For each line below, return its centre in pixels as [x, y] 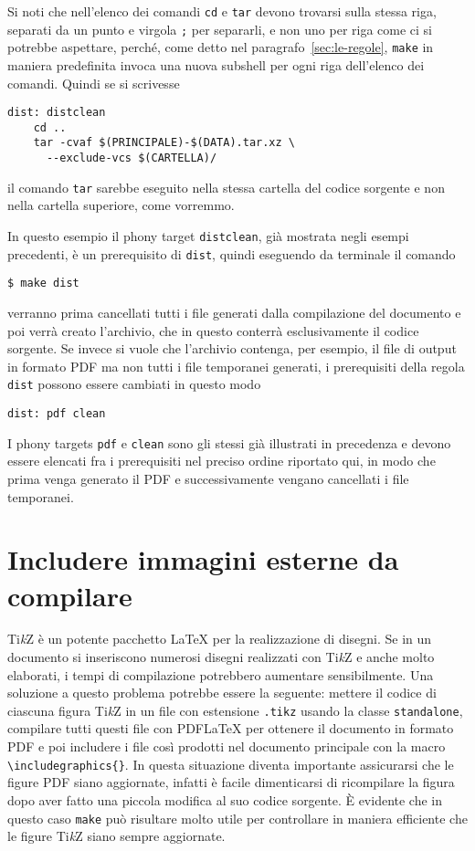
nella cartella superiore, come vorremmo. [121, 205]
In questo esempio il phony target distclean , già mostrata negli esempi [208, 236]
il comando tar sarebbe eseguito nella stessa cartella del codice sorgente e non [226, 187]
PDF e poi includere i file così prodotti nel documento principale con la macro [227, 746]
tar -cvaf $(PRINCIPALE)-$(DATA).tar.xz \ [164, 143]
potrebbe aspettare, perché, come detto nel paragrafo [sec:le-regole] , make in [221, 47]
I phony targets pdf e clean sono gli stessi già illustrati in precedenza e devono [229, 442]
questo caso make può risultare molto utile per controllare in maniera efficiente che [237, 818]
